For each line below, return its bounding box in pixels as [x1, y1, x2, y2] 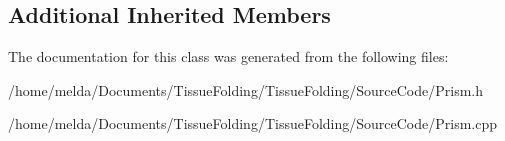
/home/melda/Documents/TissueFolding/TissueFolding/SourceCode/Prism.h [8, 79, 484, 100]
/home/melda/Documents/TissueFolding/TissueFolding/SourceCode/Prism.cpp [8, 113, 498, 134]
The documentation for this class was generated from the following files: [8, 46, 449, 67]
